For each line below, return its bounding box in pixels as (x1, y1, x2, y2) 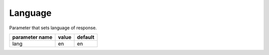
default (77, 34, 95, 41)
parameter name (12, 34, 52, 41)
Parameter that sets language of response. (9, 25, 97, 31)
